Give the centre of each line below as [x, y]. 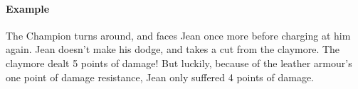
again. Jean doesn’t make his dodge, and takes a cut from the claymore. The [173, 49]
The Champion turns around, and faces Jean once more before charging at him [178, 35]
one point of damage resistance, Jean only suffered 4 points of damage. [160, 77]
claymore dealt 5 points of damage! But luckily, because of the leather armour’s [179, 63]
